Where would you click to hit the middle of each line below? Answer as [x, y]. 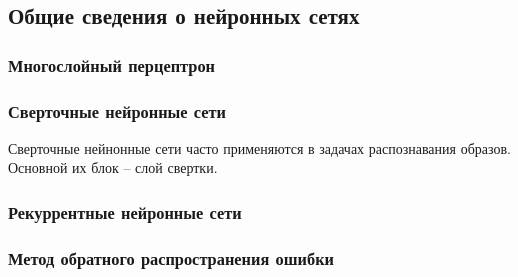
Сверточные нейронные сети [117, 110]
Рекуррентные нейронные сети [125, 211]
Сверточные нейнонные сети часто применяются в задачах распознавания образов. [259, 147]
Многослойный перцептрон [112, 64]
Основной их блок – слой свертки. [113, 167]
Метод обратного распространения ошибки [171, 257]
